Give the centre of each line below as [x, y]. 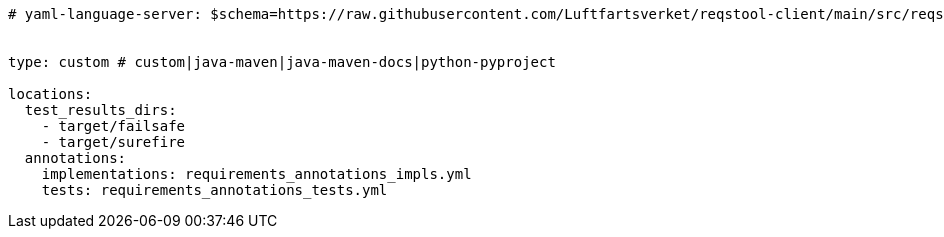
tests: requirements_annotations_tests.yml [214, 190]
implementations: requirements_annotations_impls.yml [256, 174]
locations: [50, 94]
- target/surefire [113, 142]
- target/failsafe [113, 126]
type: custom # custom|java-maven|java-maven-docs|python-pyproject [282, 62]
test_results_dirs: [100, 110]
